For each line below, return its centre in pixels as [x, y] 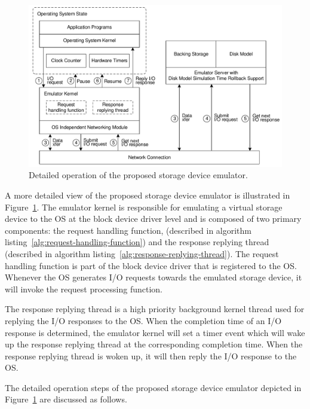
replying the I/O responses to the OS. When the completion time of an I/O [143, 320]
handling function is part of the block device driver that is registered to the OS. [151, 265]
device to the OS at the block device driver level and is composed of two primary [153, 219]
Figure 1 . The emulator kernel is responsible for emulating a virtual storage [144, 207]
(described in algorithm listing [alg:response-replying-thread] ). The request [142, 253]
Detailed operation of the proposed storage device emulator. [138, 175]
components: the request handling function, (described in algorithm [128, 230]
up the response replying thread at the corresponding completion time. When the [154, 344]
